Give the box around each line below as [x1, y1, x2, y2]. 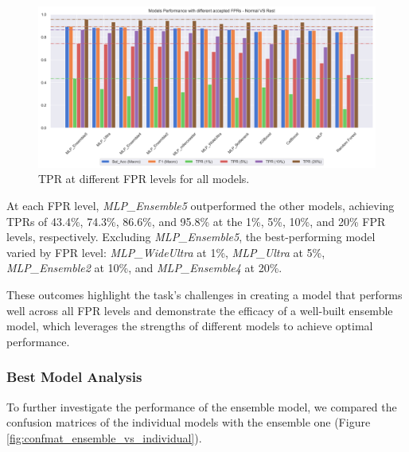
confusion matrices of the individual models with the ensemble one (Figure [6, 414, 371, 431]
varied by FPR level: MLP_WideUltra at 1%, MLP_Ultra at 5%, [6, 244, 325, 260]
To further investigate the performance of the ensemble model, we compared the [6, 398, 397, 415]
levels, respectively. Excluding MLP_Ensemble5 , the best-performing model [6, 228, 376, 245]
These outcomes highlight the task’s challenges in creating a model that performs [6, 286, 403, 303]
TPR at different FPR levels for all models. [38, 170, 250, 187]
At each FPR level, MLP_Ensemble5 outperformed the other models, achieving [6, 197, 395, 214]
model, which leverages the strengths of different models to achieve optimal [6, 318, 373, 334]
